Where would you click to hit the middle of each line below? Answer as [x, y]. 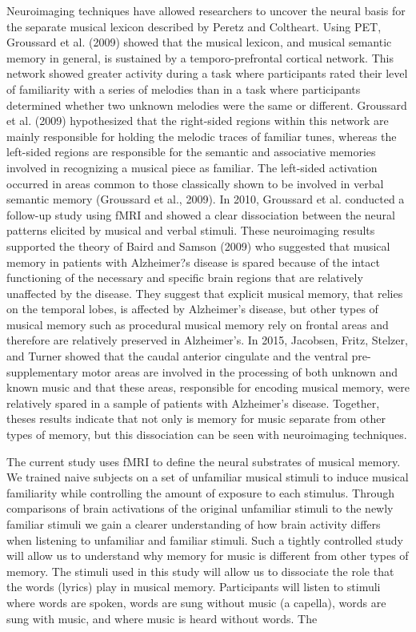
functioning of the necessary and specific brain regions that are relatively [185, 278]
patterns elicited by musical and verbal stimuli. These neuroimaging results [191, 230]
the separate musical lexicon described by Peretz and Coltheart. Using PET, [194, 26]
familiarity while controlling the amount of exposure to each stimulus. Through [200, 492]
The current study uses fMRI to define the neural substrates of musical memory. [204, 461]
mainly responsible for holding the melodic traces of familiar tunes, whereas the [202, 136]
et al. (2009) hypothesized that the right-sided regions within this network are [198, 121]
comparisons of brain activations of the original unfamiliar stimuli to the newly [200, 508]
